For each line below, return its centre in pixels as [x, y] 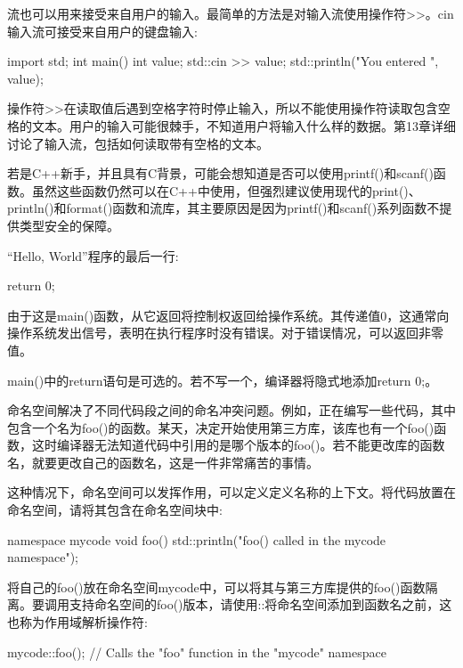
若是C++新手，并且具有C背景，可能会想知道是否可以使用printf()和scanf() [220, 173]
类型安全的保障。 [69, 225]
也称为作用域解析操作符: [77, 622]
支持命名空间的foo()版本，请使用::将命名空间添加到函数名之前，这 [260, 604]
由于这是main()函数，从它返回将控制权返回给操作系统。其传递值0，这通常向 [228, 315]
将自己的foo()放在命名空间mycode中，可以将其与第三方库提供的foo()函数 [216, 587]
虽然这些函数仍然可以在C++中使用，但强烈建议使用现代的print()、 [226, 190]
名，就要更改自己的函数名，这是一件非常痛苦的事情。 [163, 462]
